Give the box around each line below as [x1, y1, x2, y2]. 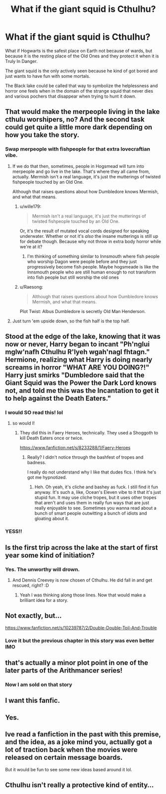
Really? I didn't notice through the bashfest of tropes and [27, 454, 144, 460]
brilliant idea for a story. [19, 597, 68, 603]
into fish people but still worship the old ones [27, 274, 119, 280]
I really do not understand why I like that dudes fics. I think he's [27, 469, 157, 475]
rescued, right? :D [12, 582, 49, 588]
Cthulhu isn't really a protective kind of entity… [5, 781, 154, 789]
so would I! [12, 420, 35, 426]
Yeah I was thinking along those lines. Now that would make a [19, 592, 146, 598]
